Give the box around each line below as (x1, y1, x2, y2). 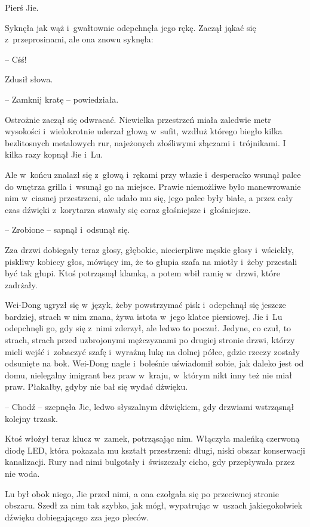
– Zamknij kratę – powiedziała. (5, 93, 119, 105)
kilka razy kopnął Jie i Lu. (5, 148, 103, 161)
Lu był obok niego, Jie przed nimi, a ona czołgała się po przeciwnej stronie (5, 487, 279, 500)
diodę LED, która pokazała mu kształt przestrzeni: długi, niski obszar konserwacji (5, 443, 305, 456)
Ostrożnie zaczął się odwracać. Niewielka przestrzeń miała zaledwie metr (5, 113, 271, 125)
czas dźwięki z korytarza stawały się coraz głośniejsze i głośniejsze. (5, 203, 251, 215)
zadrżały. (5, 278, 38, 291)
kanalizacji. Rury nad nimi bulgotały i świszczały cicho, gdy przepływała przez (5, 455, 295, 468)
